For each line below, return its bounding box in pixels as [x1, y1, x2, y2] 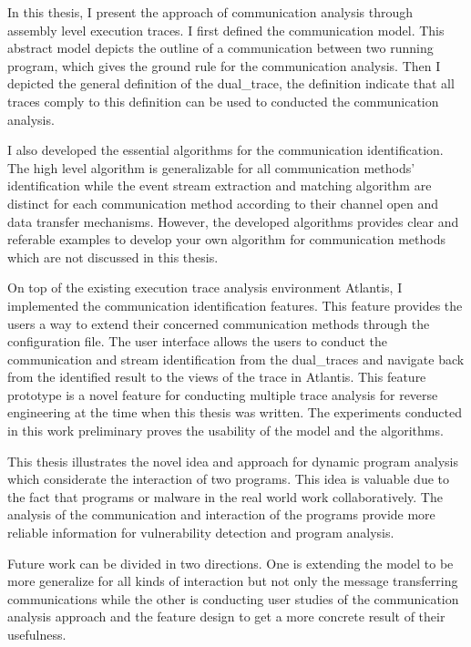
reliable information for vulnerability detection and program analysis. [7, 523, 394, 542]
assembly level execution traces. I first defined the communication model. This [7, 20, 445, 39]
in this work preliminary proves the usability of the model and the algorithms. [7, 421, 444, 440]
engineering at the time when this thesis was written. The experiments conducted [7, 403, 463, 422]
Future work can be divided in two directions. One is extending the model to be [7, 553, 454, 572]
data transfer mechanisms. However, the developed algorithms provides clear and [7, 211, 459, 231]
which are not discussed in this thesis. [7, 247, 219, 266]
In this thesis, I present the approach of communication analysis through [7, 3, 414, 21]
